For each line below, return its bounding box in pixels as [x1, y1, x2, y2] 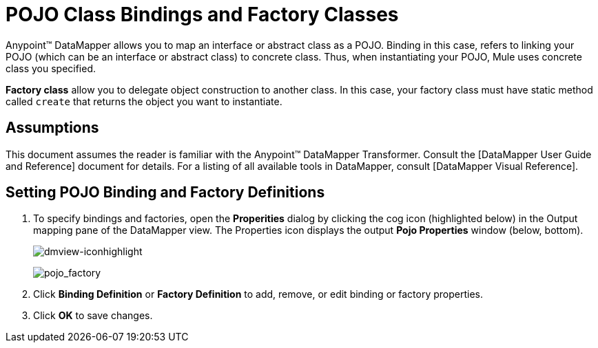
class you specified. [6, 62, 96, 74]
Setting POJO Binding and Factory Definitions [6, 184, 325, 202]
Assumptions [6, 119, 99, 137]
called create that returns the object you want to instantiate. [6, 95, 282, 107]
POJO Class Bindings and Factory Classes [6, 3, 399, 26]
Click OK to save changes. [33, 309, 153, 322]
